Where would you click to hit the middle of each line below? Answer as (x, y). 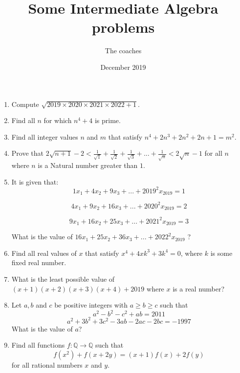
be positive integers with (91, 305)
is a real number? (199, 288)
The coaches (123, 51)
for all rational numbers (47, 365)
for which (58, 120)
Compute (25, 104)
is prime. (108, 120)
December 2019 (123, 67)
